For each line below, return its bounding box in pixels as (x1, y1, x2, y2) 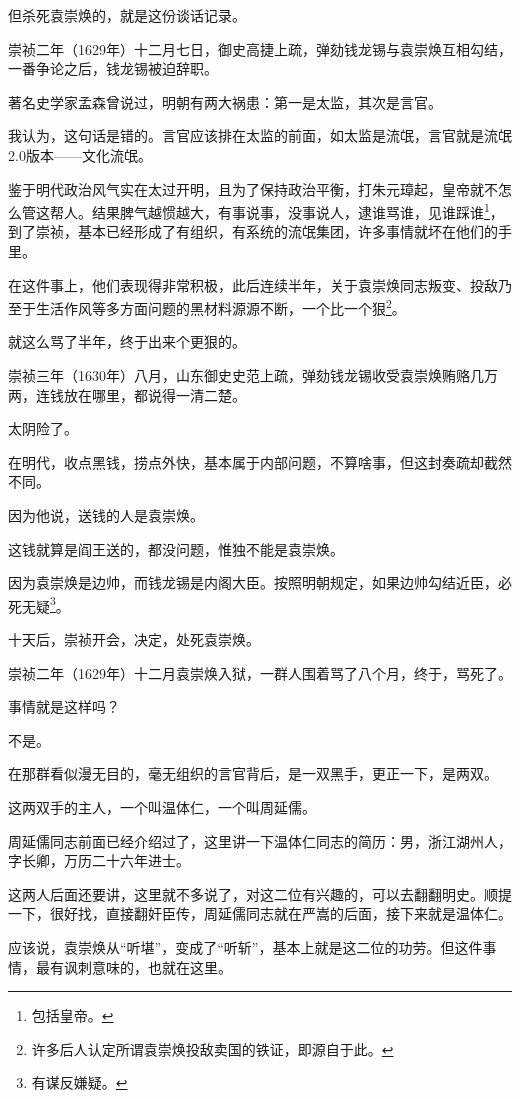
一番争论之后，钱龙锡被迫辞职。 (8, 58, 218, 79)
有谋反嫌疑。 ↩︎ (31, 1072, 128, 1093)
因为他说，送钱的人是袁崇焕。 (8, 505, 204, 525)
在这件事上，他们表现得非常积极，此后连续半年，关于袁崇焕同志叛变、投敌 (8, 274, 498, 295)
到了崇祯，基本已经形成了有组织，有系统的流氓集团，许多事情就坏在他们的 (8, 221, 498, 242)
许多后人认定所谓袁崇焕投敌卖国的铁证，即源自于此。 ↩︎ (31, 1038, 394, 1059)
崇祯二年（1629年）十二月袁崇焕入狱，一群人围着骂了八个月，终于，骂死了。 (8, 662, 512, 683)
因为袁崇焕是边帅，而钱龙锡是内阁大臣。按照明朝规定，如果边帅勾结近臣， (8, 572, 498, 593)
